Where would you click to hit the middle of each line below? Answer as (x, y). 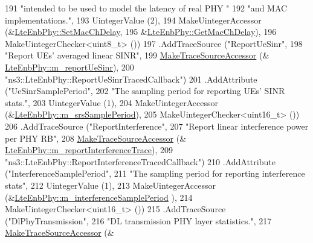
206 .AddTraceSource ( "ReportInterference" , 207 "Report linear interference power (157, 126)
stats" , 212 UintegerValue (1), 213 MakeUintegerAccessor (111, 185)
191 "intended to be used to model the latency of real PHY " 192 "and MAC (146, 8)
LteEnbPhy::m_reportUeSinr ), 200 (69, 67)
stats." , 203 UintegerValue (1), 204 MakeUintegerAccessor (111, 102)
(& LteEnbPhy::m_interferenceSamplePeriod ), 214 (99, 197)
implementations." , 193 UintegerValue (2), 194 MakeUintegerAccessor (133, 20)
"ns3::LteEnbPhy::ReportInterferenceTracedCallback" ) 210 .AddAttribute (140, 161)
